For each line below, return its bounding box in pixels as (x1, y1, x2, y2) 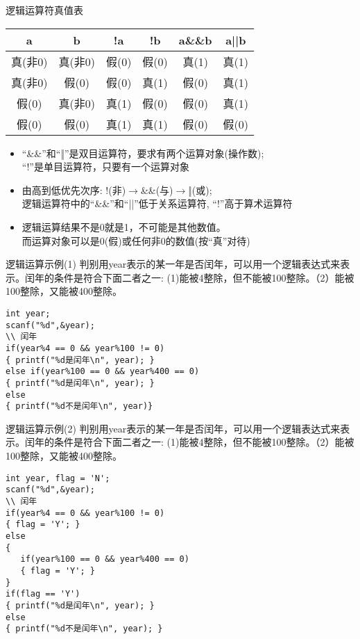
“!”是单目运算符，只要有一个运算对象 (22, 159, 189, 174)
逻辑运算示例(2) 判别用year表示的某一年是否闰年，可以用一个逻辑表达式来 (6, 421, 341, 435)
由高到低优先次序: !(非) (22, 182, 126, 197)
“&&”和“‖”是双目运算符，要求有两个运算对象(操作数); (22, 145, 264, 160)
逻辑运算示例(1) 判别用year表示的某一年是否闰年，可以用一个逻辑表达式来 (6, 257, 341, 271)
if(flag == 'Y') (6, 589, 80, 599)
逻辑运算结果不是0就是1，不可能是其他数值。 (22, 219, 226, 234)
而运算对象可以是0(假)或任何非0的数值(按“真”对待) (22, 233, 250, 248)
